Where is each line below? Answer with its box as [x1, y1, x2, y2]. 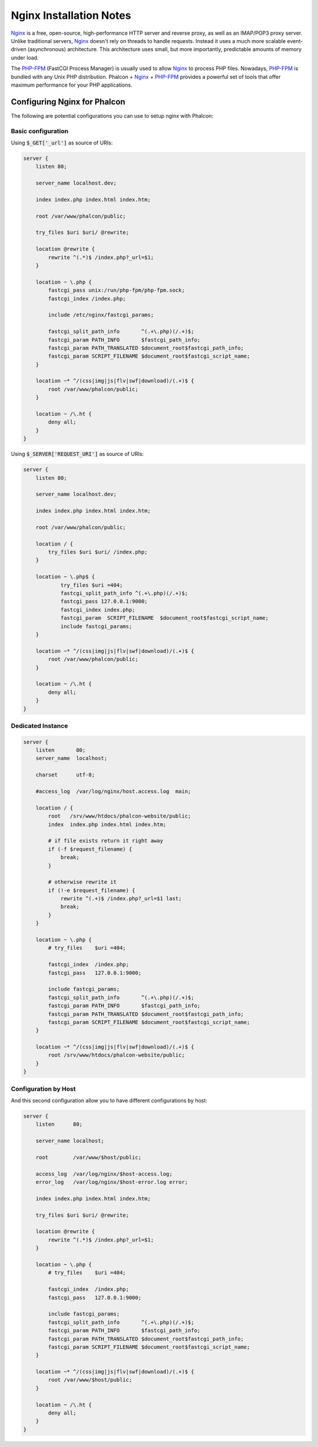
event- [287, 37, 303, 44]
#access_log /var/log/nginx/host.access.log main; [35, 788, 191, 795]
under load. [11, 54, 39, 61]
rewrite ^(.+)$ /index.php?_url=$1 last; [60, 896, 182, 902]
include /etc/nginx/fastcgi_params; [48, 312, 154, 318]
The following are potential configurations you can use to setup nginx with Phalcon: [11, 112, 214, 119]
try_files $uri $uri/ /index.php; [48, 549, 148, 556]
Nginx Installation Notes [11, 9, 131, 22]
